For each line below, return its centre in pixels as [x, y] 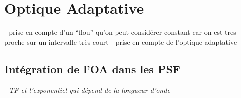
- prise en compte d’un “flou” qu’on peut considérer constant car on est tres [120, 32]
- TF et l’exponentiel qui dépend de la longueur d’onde [87, 89]
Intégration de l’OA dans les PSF [92, 68]
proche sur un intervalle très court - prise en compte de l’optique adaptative [121, 42]
